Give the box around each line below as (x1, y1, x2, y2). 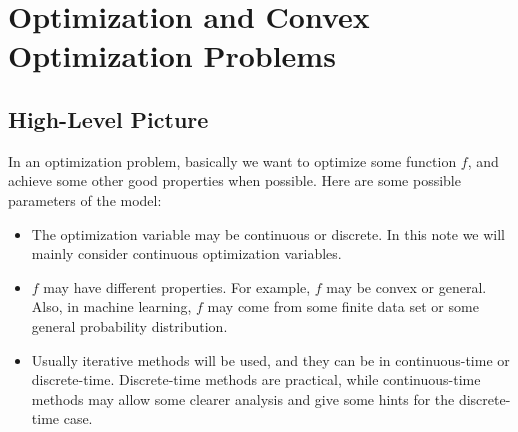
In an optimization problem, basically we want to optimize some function (8, 150, 457, 171)
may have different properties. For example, (43, 276, 311, 297)
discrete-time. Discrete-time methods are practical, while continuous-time (31, 369, 481, 390)
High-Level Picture (8, 103, 209, 134)
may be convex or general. (326, 276, 487, 297)
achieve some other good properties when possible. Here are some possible (8, 170, 461, 191)
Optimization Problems (8, 35, 336, 76)
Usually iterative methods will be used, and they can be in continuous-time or (31, 349, 510, 370)
